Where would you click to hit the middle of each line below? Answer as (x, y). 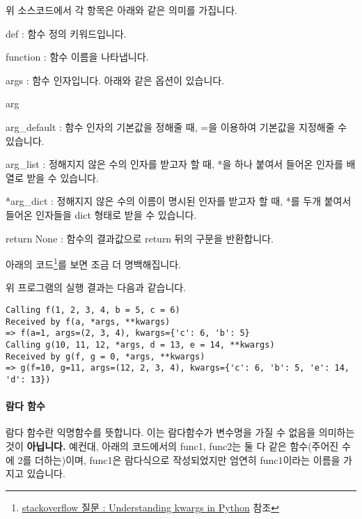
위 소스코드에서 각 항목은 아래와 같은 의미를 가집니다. (121, 10)
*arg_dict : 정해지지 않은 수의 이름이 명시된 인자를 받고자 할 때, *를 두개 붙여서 (179, 201)
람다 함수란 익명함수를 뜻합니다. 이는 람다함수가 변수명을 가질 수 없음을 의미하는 (180, 432)
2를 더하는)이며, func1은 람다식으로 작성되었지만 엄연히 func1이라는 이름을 (179, 459)
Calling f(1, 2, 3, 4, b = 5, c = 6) (93, 310)
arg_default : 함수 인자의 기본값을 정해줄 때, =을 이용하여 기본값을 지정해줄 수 (176, 126)
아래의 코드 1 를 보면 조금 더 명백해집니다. (94, 263)
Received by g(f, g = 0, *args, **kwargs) (105, 356)
